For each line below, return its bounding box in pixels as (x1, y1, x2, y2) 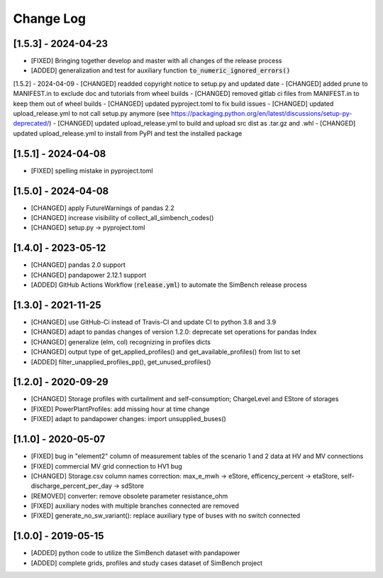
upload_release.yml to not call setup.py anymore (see (13, 109, 170, 118)
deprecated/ (13, 119, 50, 128)
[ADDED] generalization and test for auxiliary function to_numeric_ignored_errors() (30, 66, 291, 75)
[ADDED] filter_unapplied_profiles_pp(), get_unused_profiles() (30, 357, 211, 366)
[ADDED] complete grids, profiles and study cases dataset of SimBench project (30, 558, 262, 567)
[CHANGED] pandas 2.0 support (30, 261, 126, 269)
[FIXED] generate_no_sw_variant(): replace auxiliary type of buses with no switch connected (30, 511, 301, 520)
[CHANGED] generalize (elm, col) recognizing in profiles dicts (30, 337, 211, 346)
